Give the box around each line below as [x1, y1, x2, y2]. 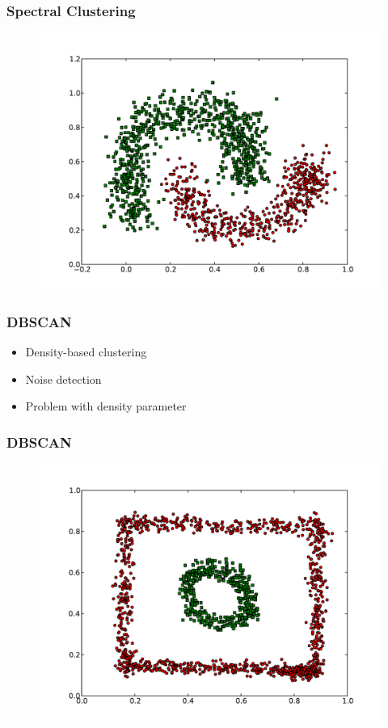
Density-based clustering [25, 343, 147, 360]
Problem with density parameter [25, 398, 187, 414]
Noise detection [25, 370, 102, 387]
